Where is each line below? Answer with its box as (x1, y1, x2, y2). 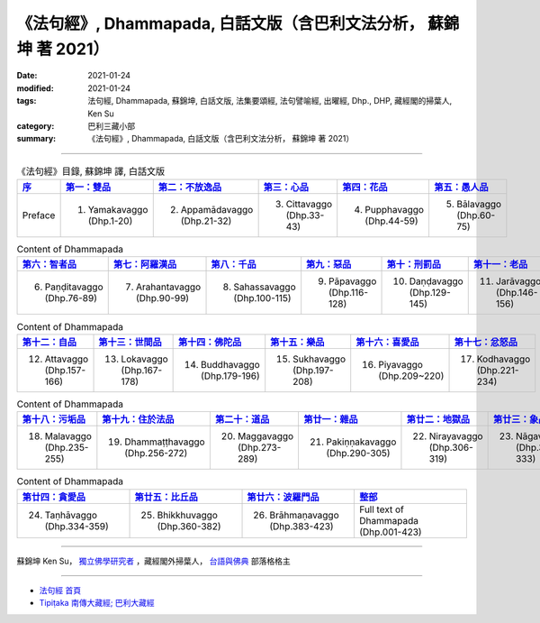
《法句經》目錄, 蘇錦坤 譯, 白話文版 (16, 165, 166, 178)
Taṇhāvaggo (44, 508, 98, 521)
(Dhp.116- (328, 287, 369, 299)
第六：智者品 (22, 258, 76, 270)
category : (16, 120, 55, 131)
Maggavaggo (237, 430, 294, 443)
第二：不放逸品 (157, 181, 222, 194)
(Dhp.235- (44, 442, 89, 454)
